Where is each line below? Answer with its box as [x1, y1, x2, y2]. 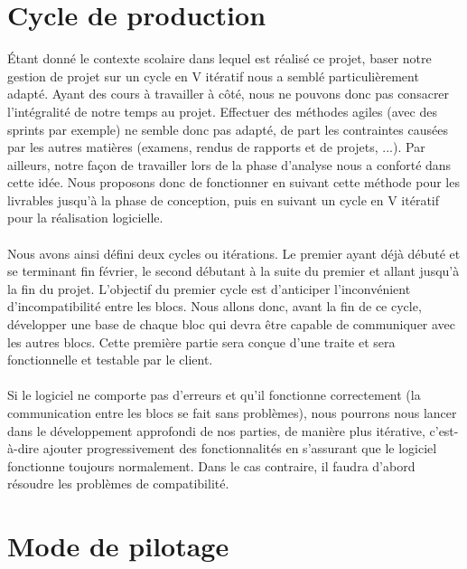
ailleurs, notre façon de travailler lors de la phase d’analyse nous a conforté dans [7, 155, 452, 174]
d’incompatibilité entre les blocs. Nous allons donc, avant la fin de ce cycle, [7, 297, 422, 316]
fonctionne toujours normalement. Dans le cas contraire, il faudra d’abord [7, 456, 416, 475]
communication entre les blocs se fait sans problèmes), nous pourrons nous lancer [7, 403, 457, 422]
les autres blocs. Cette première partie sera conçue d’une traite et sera [7, 332, 396, 351]
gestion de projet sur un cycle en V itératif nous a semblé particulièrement [7, 66, 419, 85]
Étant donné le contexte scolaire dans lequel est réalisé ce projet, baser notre [7, 49, 432, 68]
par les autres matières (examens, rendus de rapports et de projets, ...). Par [7, 138, 425, 156]
